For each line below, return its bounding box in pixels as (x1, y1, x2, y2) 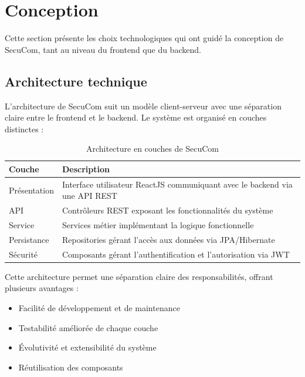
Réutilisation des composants (18, 361, 123, 373)
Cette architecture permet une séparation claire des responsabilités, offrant (5, 270, 273, 282)
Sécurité (9, 248, 38, 260)
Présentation (9, 184, 54, 196)
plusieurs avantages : (5, 282, 79, 294)
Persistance (9, 233, 49, 245)
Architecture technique (5, 72, 147, 90)
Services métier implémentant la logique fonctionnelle (62, 219, 254, 231)
